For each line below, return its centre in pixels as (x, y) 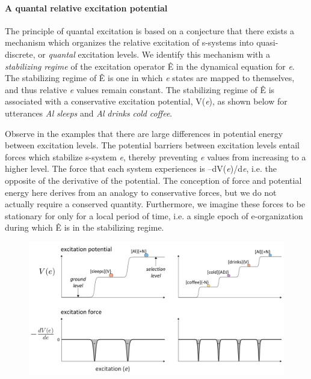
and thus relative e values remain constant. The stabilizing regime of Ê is (140, 89)
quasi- (267, 42)
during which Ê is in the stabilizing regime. (85, 227)
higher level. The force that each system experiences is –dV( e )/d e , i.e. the (141, 168)
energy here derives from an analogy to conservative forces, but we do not (141, 192)
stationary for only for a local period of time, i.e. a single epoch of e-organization (154, 215)
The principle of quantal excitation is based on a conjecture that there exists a (150, 30)
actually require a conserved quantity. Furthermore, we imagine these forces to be (155, 204)
